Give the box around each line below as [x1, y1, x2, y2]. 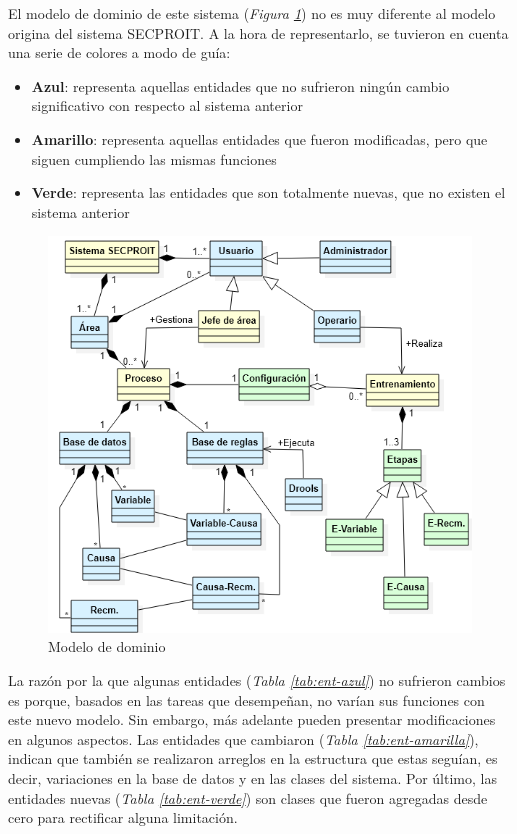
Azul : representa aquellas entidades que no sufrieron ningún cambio [31, 75, 450, 96]
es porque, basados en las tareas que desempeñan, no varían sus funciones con [8, 689, 485, 710]
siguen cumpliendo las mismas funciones [31, 148, 277, 169]
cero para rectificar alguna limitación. [8, 807, 238, 828]
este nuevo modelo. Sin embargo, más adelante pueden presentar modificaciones [8, 709, 496, 730]
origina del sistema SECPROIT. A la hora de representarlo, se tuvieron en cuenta [8, 22, 509, 43]
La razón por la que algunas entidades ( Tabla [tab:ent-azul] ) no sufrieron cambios [8, 670, 506, 691]
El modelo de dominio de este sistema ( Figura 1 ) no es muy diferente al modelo [8, 3, 496, 23]
